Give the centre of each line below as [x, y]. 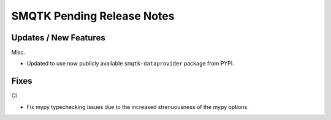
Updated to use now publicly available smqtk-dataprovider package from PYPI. [130, 64]
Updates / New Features [58, 38]
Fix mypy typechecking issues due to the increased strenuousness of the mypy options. [138, 107]
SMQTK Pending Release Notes [93, 16]
